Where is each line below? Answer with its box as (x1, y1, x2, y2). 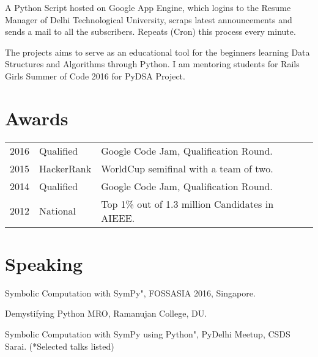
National (39, 204, 76, 218)
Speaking (5, 251, 83, 276)
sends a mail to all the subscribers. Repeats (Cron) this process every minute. (5, 25, 296, 38)
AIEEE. (101, 210, 135, 225)
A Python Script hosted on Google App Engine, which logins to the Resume (5, 1, 291, 13)
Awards (5, 105, 68, 130)
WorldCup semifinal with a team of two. (101, 161, 273, 175)
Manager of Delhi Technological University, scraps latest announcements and (5, 13, 292, 26)
